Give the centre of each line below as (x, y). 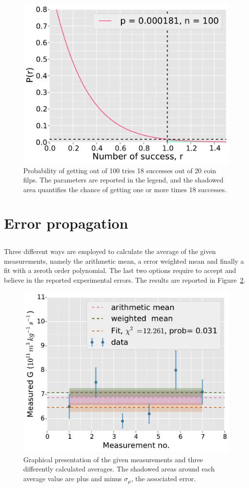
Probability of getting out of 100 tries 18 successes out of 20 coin (120, 170)
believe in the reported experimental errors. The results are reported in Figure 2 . (125, 280)
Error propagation (66, 223)
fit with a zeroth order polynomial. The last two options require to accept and (120, 270)
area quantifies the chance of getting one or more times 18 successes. (125, 189)
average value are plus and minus (73, 479)
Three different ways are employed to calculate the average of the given (110, 251)
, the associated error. (164, 479)
